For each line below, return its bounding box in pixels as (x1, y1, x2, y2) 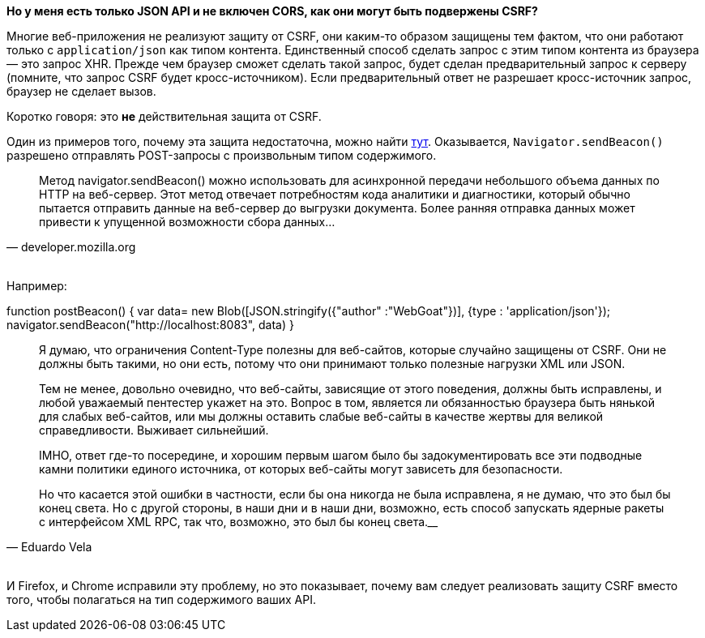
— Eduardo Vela (6, 540, 92, 554)
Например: (6, 279, 67, 293)
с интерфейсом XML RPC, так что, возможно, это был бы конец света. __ (39, 515, 438, 529)
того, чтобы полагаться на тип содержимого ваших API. (6, 593, 316, 606)
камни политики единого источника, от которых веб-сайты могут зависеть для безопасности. (39, 462, 563, 476)
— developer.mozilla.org (6, 240, 136, 254)
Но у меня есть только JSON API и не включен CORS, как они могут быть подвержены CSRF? (6, 4, 538, 18)
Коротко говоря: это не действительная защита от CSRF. (6, 109, 322, 123)
